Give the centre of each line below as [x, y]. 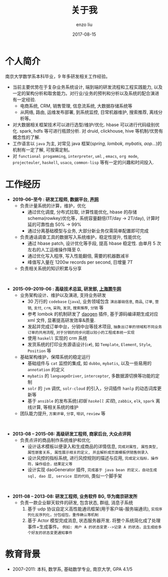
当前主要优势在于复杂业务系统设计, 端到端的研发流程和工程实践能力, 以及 [88, 87]
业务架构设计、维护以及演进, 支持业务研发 [63, 295]
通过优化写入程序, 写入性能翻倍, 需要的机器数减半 [78, 256]
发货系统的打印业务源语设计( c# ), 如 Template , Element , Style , [90, 344]
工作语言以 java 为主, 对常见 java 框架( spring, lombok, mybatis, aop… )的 [87, 143]
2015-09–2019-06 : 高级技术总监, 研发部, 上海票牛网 [67, 289]
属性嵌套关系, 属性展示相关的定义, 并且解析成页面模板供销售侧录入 [88, 452]
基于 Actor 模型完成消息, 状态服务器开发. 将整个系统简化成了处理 [94, 520]
